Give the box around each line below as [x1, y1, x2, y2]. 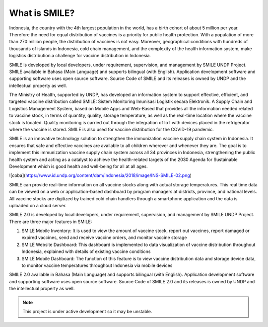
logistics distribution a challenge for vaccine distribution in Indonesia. [9, 53, 151, 59]
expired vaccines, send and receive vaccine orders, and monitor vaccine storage [21, 235, 187, 241]
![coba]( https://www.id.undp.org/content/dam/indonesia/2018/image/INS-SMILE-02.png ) [9, 172, 192, 178]
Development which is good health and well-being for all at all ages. [9, 163, 148, 169]
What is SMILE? [9, 7, 75, 18]
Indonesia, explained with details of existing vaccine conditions [21, 248, 151, 254]
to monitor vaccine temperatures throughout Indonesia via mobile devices [21, 262, 173, 268]
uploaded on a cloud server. [9, 202, 67, 208]
